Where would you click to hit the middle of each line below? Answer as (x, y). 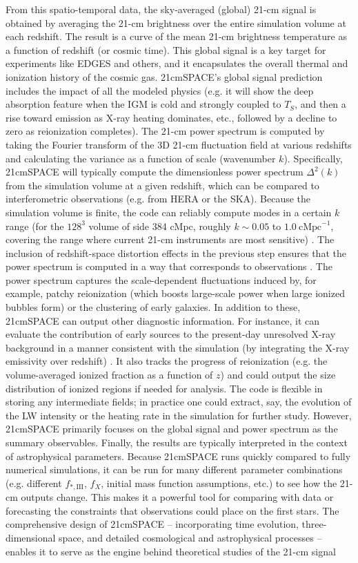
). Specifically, (313, 158)
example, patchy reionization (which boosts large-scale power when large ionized (175, 293)
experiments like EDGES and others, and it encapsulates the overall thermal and (177, 63)
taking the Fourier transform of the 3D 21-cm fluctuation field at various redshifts (179, 144)
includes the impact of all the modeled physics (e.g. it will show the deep (160, 90)
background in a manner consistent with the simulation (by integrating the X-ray (178, 347)
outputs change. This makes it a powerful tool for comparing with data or (177, 497)
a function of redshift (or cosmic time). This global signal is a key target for (166, 49)
